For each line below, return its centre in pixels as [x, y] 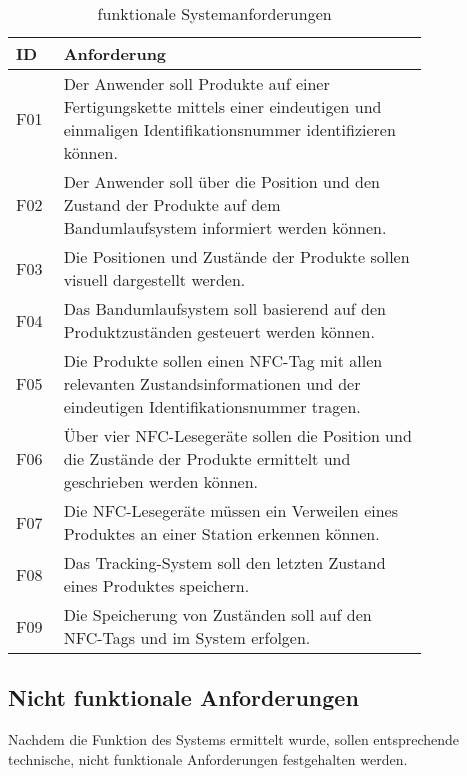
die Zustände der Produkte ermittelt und [207, 458]
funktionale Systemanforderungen [214, 13]
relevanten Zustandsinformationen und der [212, 383]
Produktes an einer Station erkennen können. [221, 533]
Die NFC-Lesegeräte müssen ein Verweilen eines [230, 510]
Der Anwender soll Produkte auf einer [196, 83]
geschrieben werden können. [161, 481]
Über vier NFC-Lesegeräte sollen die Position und [237, 435]
